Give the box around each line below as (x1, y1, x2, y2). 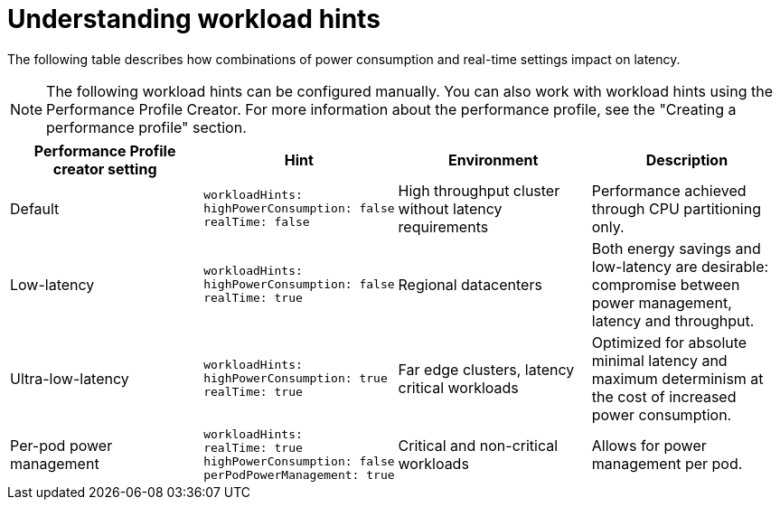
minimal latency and (591, 351, 728, 370)
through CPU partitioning (591, 199, 761, 218)
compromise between (591, 275, 740, 294)
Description (645, 150, 728, 169)
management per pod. (591, 454, 743, 473)
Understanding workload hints (7, 4, 381, 34)
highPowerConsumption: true (203, 371, 388, 386)
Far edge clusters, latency (398, 360, 575, 379)
